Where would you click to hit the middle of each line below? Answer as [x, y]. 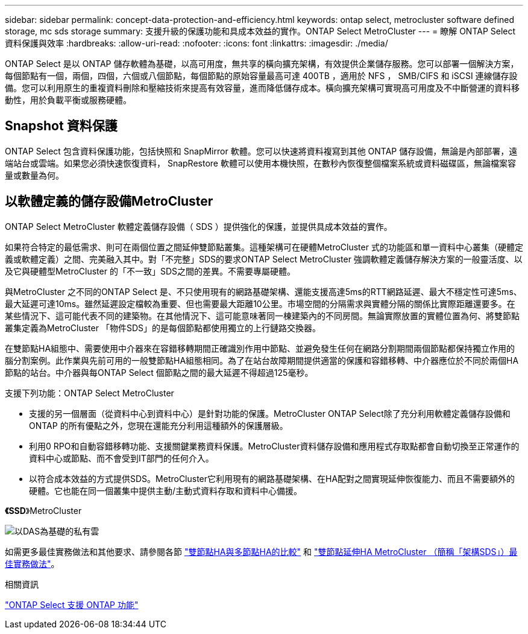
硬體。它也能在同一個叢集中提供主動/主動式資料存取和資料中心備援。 [166, 490]
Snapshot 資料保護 [61, 126]
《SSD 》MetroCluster [43, 510]
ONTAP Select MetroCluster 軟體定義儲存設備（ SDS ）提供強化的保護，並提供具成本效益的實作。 [199, 226]
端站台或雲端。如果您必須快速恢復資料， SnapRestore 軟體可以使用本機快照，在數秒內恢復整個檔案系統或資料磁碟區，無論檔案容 [260, 163]
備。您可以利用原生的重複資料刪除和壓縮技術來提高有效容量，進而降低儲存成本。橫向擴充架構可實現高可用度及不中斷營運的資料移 [262, 88]
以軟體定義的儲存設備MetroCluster [109, 201]
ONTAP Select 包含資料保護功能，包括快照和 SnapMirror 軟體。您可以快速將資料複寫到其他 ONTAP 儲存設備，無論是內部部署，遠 [261, 151]
